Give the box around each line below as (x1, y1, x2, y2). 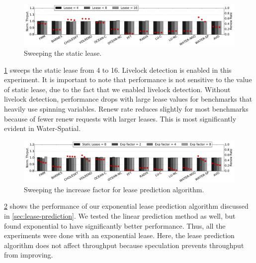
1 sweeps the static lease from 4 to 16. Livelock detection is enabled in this (4, 64, 232, 75)
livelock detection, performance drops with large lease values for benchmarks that (4, 94, 253, 104)
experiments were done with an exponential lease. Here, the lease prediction (4, 230, 235, 241)
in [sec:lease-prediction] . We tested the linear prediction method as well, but (4, 211, 236, 221)
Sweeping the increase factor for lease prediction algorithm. (24, 184, 204, 194)
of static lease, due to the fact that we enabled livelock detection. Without (4, 84, 231, 94)
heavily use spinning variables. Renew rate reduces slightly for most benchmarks (4, 104, 249, 114)
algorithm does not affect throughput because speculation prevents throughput (4, 240, 244, 250)
